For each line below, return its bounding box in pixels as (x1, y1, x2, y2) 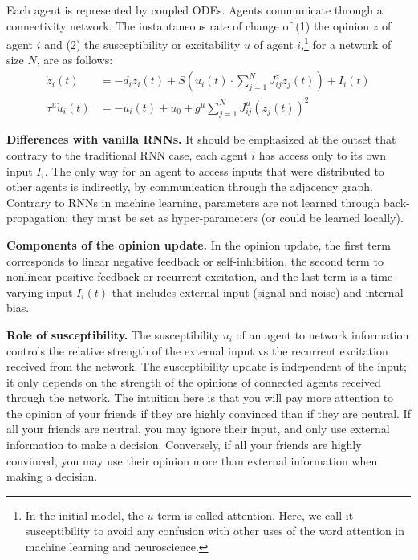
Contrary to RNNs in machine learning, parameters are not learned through (6, 193, 380, 210)
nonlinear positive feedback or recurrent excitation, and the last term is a (6, 268, 367, 285)
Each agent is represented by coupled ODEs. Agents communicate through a (6, 2, 383, 18)
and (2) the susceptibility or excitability (44, 35, 241, 52)
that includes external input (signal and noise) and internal (112, 283, 404, 300)
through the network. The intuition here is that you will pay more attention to (6, 389, 394, 406)
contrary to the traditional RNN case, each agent (6, 146, 248, 163)
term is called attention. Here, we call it (157, 506, 354, 523)
